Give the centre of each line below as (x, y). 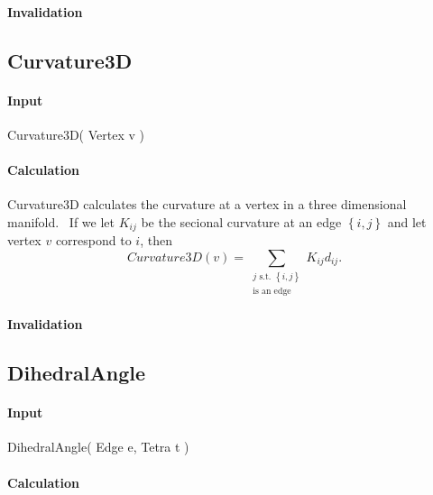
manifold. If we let (61, 221)
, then (156, 240)
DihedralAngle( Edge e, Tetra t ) (98, 447)
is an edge (272, 292)
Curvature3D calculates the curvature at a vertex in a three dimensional (207, 204)
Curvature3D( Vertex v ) (76, 134)
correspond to (93, 240)
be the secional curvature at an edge (241, 221)
